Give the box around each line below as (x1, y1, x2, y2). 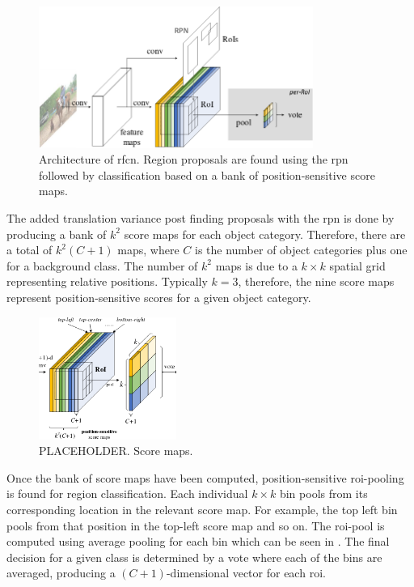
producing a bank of (6, 225, 107, 242)
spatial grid (329, 257, 386, 274)
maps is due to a (215, 257, 298, 274)
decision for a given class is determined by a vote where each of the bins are (6, 548, 382, 565)
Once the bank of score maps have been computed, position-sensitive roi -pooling (6, 469, 404, 486)
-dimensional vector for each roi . (166, 564, 326, 581)
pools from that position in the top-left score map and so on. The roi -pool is (6, 517, 385, 534)
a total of (6, 241, 53, 258)
